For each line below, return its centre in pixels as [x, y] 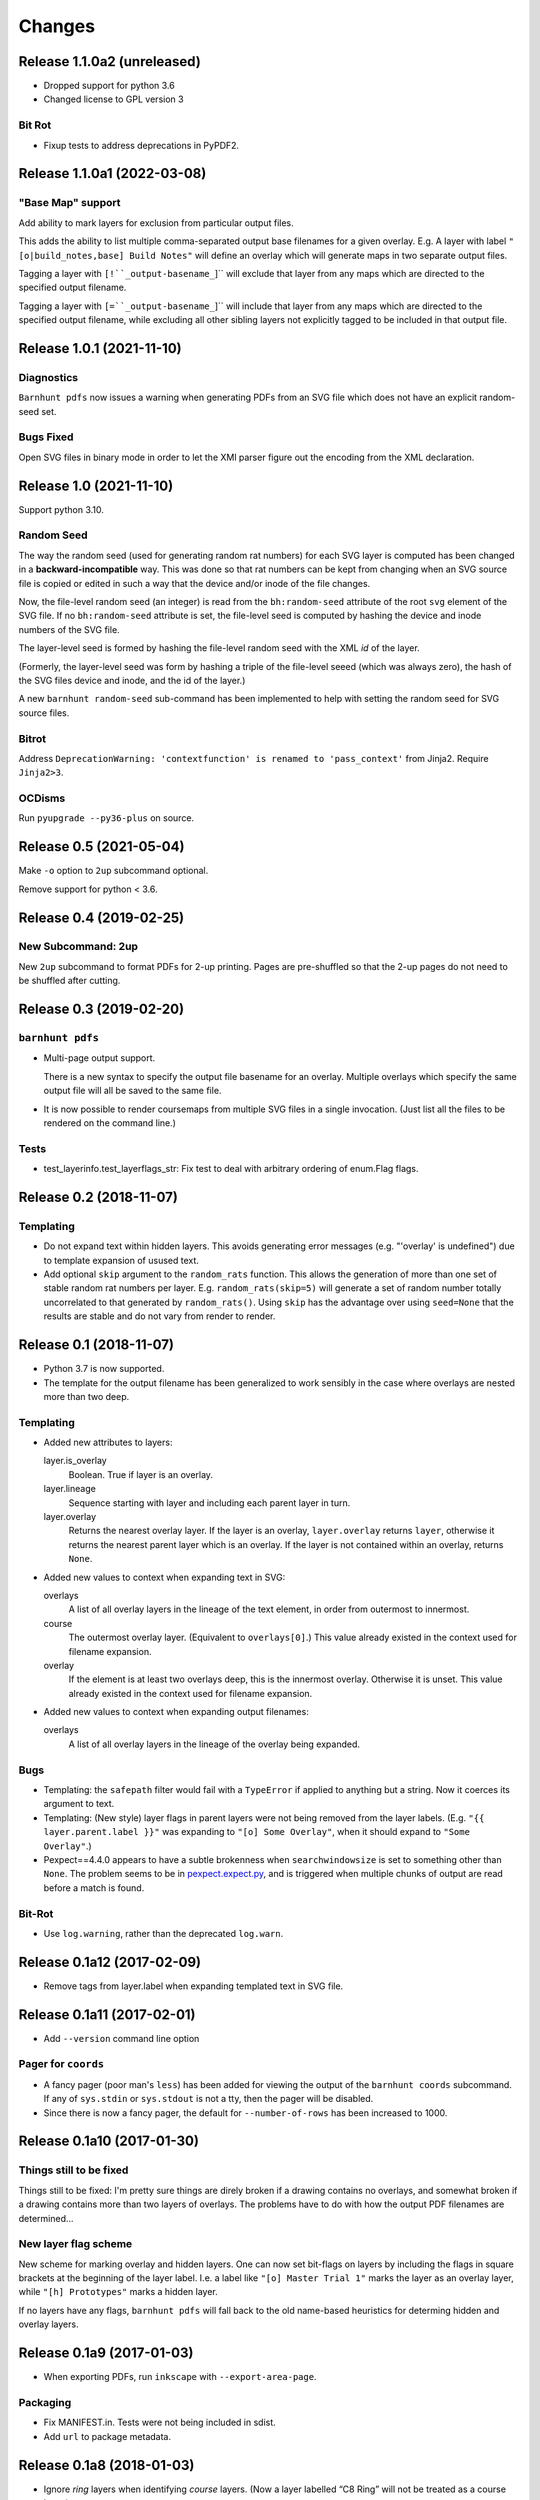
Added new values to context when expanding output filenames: [176, 1712]
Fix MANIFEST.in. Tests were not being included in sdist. [160, 2422]
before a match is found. [94, 1887]
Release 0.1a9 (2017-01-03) [106, 2353]
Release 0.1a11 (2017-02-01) [107, 2014]
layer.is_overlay [75, 1461]
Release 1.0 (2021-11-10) [96, 485]
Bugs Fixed [46, 437]
